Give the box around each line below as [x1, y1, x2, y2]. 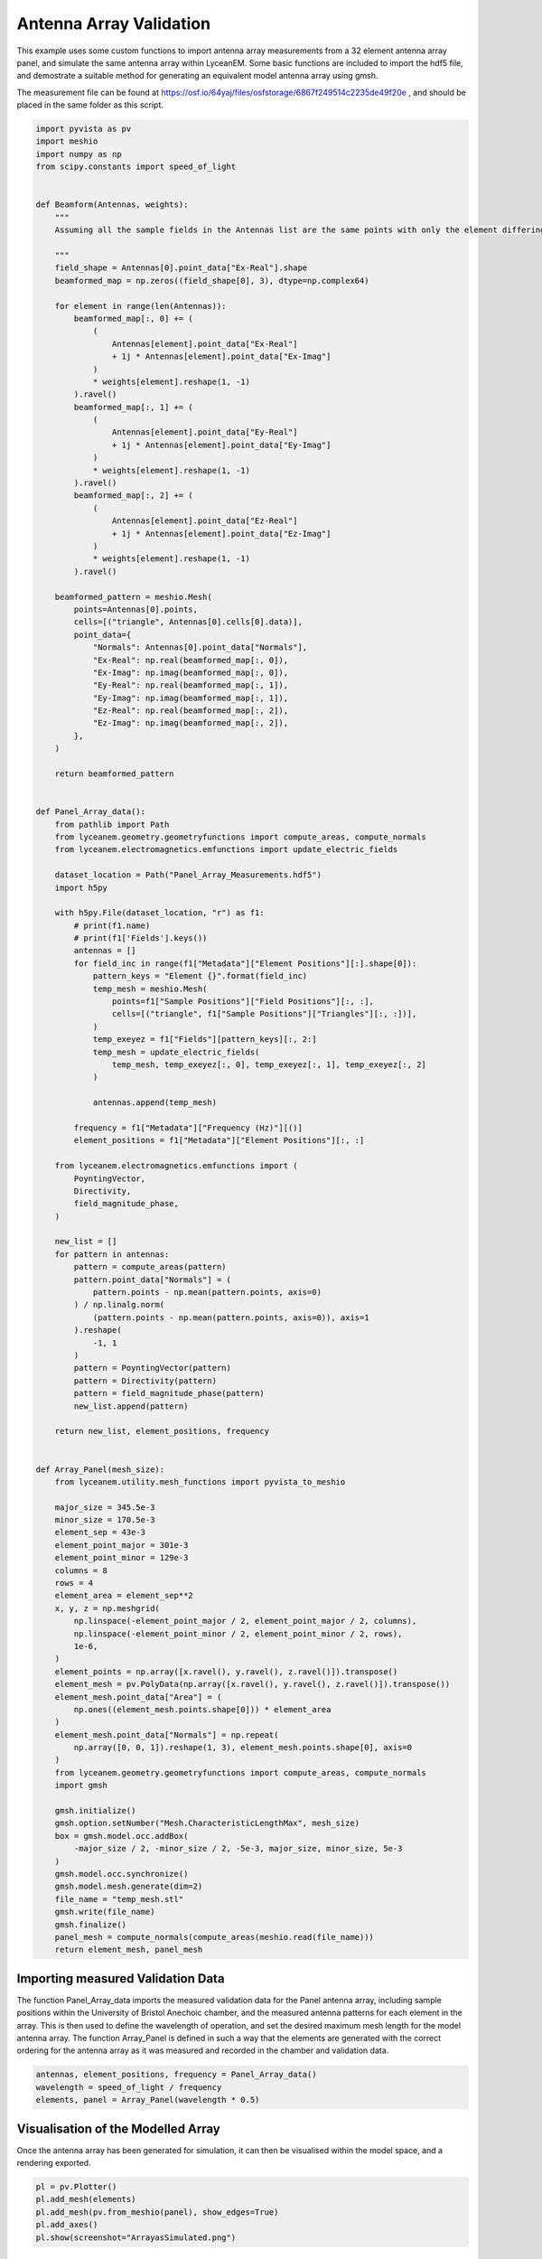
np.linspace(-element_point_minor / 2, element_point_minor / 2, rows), [73, 1628, 403, 1639]
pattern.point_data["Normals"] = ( [73, 1274, 232, 1285]
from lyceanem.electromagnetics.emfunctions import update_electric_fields [54, 845, 398, 855]
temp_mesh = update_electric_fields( [92, 1046, 260, 1057]
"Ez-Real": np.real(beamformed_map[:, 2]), [92, 706, 289, 716]
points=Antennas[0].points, [73, 604, 199, 614]
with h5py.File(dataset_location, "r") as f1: [54, 908, 266, 918]
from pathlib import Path [54, 819, 170, 830]
